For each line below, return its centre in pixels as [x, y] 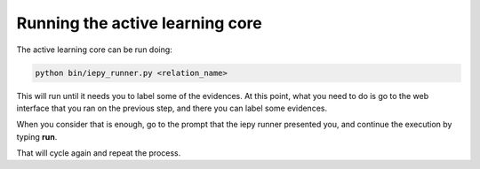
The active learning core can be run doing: [94, 50]
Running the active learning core [139, 23]
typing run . [37, 136]
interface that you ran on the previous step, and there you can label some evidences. [172, 108]
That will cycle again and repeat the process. [99, 153]
